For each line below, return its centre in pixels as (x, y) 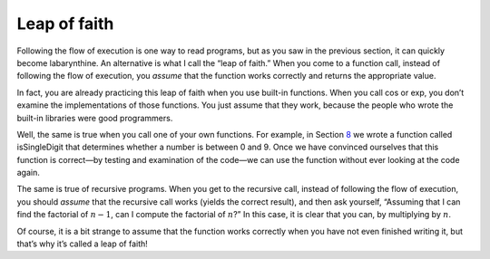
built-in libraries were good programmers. (95, 118)
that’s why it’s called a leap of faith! (83, 244)
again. (29, 173)
